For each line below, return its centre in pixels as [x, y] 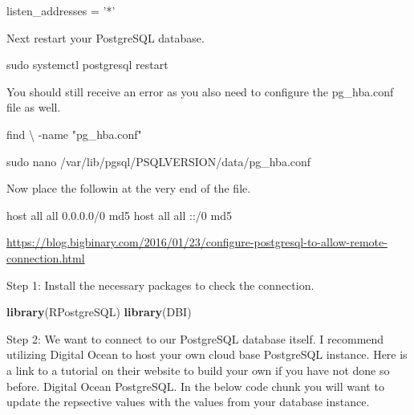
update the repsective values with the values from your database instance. [188, 402]
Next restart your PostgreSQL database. [106, 37]
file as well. [34, 107]
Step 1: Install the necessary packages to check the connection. [160, 285]
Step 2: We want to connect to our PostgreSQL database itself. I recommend [195, 338]
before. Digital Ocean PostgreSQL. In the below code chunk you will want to [195, 386]
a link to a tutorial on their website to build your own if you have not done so [198, 370]
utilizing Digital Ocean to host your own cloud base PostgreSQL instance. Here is [207, 354]
